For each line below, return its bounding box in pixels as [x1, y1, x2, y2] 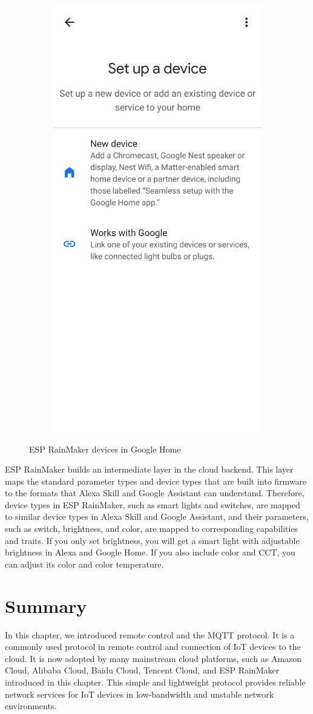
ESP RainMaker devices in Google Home [29, 442, 181, 455]
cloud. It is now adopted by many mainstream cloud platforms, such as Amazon [5, 652, 302, 664]
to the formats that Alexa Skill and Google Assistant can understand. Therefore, [5, 486, 305, 499]
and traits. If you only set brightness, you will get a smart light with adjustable [5, 534, 300, 546]
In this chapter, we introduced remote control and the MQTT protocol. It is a [5, 628, 295, 641]
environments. [5, 699, 57, 712]
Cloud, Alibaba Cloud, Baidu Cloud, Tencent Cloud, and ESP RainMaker [5, 664, 280, 676]
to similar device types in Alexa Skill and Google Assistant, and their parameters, [5, 510, 309, 523]
